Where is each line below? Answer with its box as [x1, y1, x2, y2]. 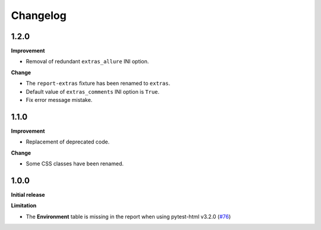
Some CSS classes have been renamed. [26, 160, 124, 167]
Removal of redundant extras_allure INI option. [26, 58, 149, 65]
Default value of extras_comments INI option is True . [26, 88, 160, 95]
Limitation [11, 202, 37, 209]
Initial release [11, 191, 45, 198]
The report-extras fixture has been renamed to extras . [26, 80, 171, 87]
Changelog [11, 9, 67, 22]
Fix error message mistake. [26, 97, 93, 104]
